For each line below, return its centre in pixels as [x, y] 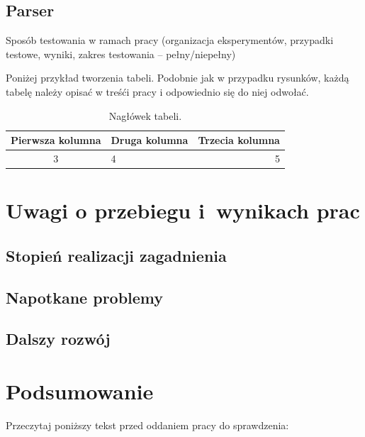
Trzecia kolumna [239, 140]
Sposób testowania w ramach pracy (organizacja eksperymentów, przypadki [170, 40]
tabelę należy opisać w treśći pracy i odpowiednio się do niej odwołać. [157, 91]
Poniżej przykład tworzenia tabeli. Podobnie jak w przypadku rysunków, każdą [178, 78]
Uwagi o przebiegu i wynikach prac [183, 210]
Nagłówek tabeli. [145, 115]
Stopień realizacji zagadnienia [116, 255]
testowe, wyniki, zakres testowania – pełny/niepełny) [121, 54]
